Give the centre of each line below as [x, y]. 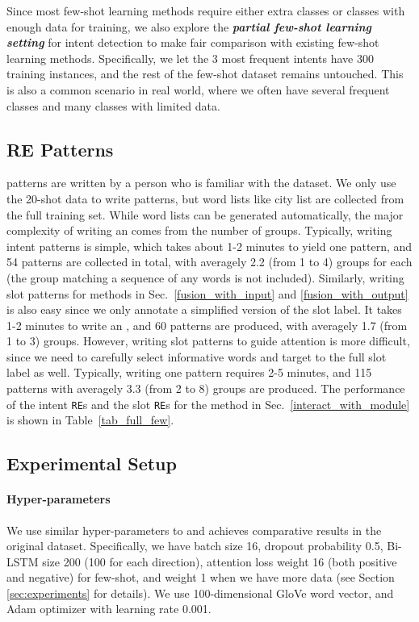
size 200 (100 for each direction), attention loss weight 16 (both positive [220, 561]
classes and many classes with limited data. [113, 105]
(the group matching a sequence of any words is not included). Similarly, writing [205, 277]
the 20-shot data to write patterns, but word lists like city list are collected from [205, 198]
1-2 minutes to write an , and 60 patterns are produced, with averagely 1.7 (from [207, 325]
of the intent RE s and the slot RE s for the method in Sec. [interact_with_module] [208, 404]
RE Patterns [60, 149]
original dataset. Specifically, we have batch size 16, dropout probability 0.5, [195, 546]
